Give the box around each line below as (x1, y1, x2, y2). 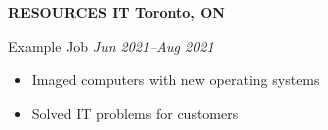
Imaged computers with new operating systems (31, 69, 320, 90)
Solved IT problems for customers (31, 102, 239, 123)
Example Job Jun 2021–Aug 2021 (8, 35, 214, 56)
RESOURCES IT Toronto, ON (8, 2, 225, 22)
